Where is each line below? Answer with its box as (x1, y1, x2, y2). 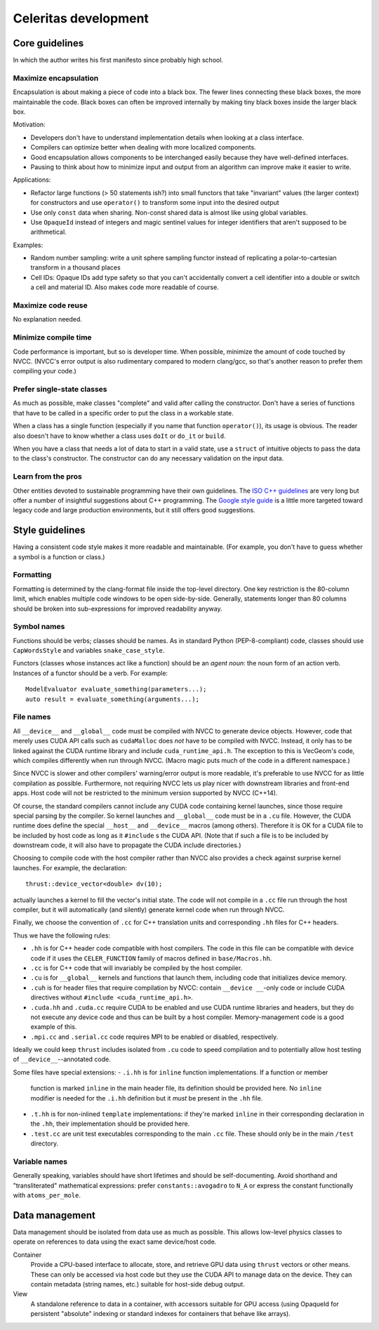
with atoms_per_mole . (13, 1191, 81, 1199)
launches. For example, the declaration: (13, 863, 128, 872)
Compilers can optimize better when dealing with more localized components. (30, 143, 256, 152)
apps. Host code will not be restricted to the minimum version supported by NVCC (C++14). (13, 789, 278, 797)
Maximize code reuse (13, 300, 88, 310)
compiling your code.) (13, 367, 77, 375)
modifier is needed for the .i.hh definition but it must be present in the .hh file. (30, 1093, 263, 1102)
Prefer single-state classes (13, 385, 107, 394)
